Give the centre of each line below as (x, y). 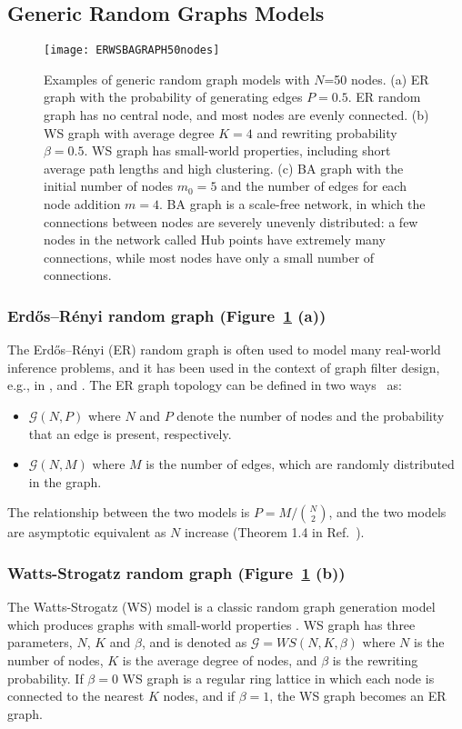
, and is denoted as (194, 642)
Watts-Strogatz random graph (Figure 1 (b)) (176, 572)
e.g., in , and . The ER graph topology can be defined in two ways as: (205, 385)
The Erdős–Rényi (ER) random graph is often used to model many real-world (224, 350)
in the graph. (65, 481)
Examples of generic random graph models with (177, 79)
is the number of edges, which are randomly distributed (300, 464)
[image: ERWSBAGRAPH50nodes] (132, 50)
